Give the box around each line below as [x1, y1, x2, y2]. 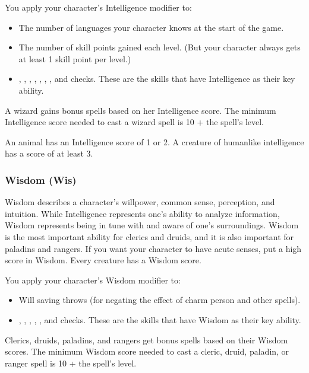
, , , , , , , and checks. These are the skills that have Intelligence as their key [18, 72, 295, 85]
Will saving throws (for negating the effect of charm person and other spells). [18, 294, 301, 306]
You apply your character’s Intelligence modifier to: [5, 1, 192, 13]
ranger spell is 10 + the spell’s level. [5, 356, 137, 369]
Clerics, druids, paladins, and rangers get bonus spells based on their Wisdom [5, 333, 288, 346]
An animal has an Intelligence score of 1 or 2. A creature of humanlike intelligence [5, 135, 304, 148]
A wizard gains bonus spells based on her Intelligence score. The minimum [5, 104, 276, 116]
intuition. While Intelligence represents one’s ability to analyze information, [5, 207, 280, 219]
